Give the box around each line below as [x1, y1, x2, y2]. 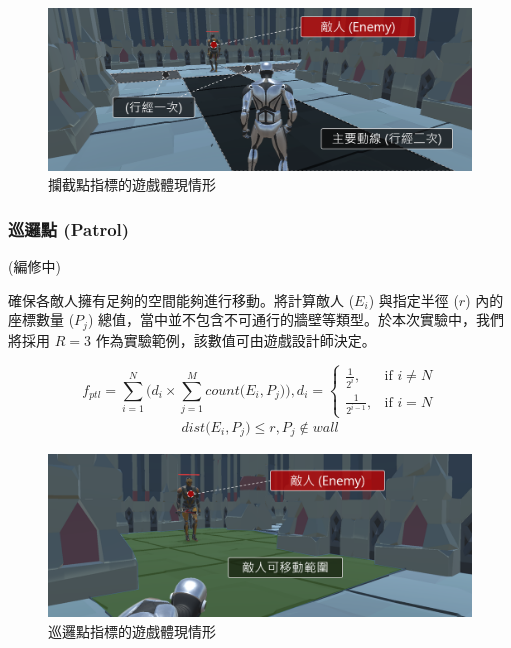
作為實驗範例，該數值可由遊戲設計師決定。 [95, 329, 376, 350]
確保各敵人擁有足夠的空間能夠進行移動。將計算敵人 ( [8, 289, 355, 310]
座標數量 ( [8, 309, 75, 330]
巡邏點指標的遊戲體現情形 [48, 620, 216, 641]
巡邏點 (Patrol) [8, 216, 130, 241]
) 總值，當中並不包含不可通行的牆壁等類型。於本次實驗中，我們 [87, 309, 505, 330]
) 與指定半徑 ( [368, 289, 459, 310]
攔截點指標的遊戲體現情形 [48, 174, 216, 195]
